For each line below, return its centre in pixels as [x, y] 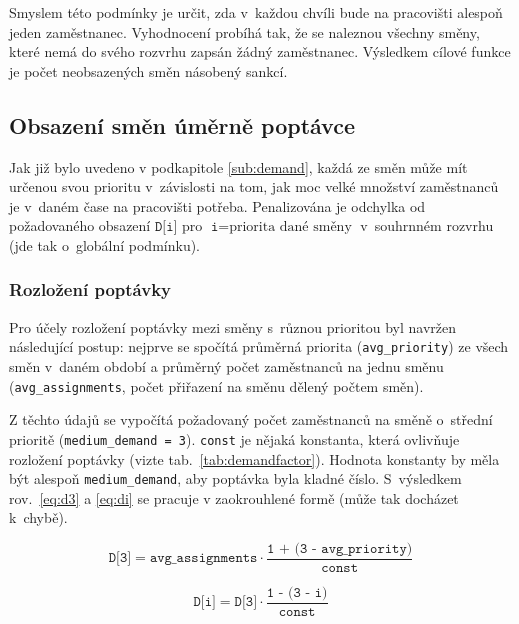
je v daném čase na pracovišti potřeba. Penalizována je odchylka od [217, 205]
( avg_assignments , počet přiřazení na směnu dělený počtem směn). [216, 385]
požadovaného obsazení [80, 225]
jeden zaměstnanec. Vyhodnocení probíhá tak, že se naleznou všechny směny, [244, 31]
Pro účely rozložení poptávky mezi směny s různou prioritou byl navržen [233, 326]
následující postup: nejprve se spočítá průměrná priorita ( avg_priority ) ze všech [259, 346]
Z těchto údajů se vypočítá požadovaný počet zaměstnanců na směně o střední [251, 419]
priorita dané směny [290, 227]
